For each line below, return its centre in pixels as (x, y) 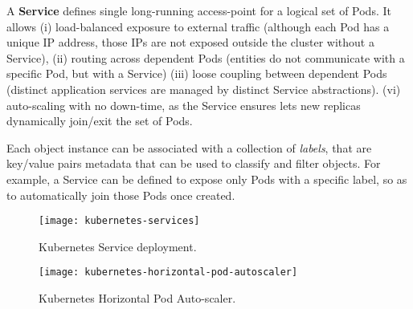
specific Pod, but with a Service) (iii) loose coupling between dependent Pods (197, 73)
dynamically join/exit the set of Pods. (100, 121)
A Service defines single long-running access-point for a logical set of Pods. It (199, 10)
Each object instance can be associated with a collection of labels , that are (189, 147)
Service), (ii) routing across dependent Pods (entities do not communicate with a (206, 57)
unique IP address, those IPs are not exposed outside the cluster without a (190, 42)
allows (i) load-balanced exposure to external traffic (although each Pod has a (198, 26)
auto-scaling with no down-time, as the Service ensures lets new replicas (184, 105)
